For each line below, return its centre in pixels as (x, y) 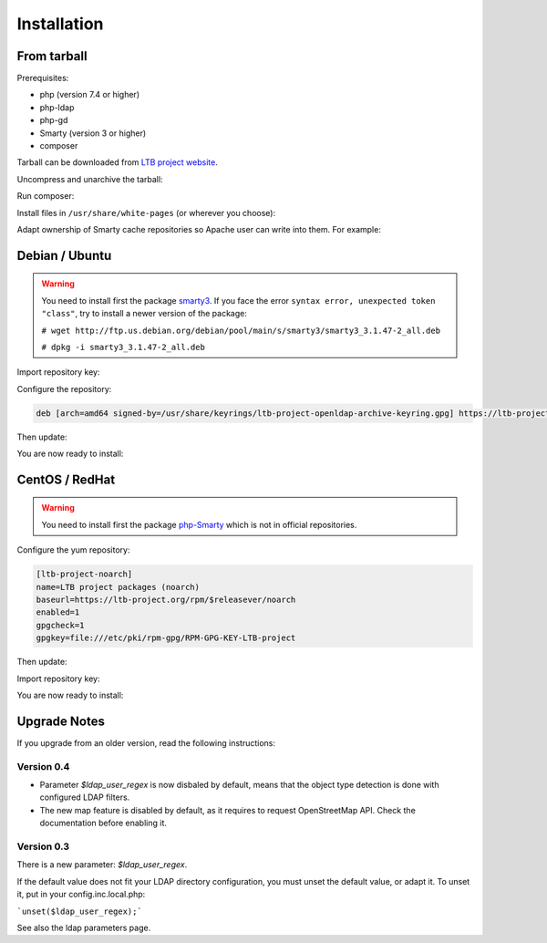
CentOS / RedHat (66, 479)
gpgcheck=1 (60, 625)
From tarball (52, 56)
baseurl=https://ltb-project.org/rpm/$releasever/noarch (166, 600)
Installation (60, 24)
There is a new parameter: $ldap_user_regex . (102, 865)
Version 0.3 (43, 846)
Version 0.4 (43, 766)
